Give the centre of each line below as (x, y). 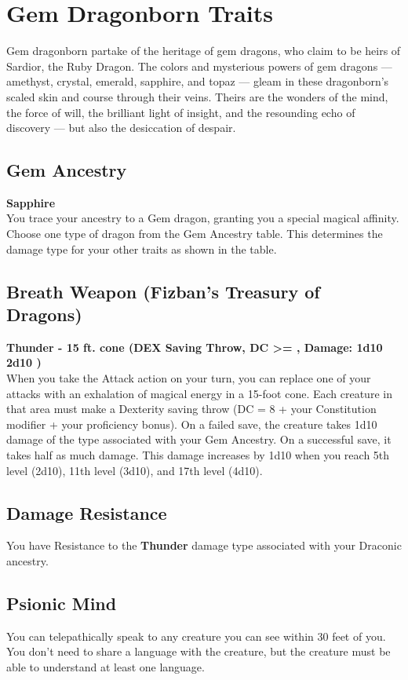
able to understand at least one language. (106, 666)
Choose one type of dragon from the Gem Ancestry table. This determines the (195, 234)
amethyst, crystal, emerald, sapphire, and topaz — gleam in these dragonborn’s (198, 81)
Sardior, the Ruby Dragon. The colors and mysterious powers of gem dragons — (199, 66)
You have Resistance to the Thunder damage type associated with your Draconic (204, 545)
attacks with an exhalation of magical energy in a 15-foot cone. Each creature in (199, 393)
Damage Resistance (87, 512)
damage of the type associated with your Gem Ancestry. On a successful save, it (199, 439)
